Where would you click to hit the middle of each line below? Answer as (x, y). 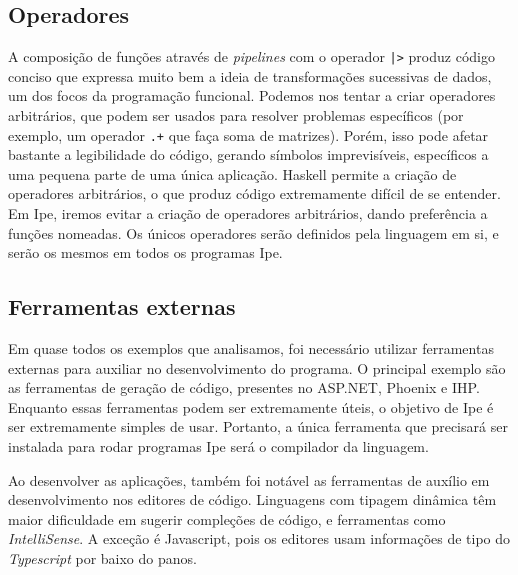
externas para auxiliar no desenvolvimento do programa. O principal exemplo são (257, 367)
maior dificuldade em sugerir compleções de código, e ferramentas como (227, 518)
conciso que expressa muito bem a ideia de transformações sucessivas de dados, (250, 75)
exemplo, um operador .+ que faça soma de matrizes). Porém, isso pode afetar (248, 134)
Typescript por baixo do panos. (102, 558)
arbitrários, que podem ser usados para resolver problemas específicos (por (236, 115)
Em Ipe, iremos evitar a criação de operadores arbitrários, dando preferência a (248, 213)
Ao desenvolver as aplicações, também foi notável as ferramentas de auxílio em (249, 479)
